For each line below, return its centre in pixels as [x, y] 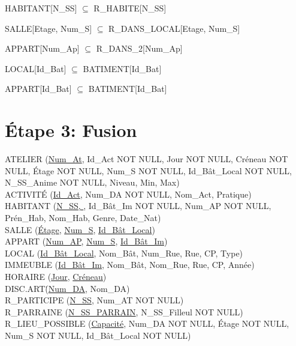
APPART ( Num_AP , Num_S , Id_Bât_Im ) [86, 241]
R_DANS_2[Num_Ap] [139, 48]
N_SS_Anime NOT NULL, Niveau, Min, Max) [92, 182]
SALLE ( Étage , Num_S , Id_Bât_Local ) [80, 229]
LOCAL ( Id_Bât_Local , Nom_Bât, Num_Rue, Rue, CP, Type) [124, 253]
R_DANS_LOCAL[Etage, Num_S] [174, 28]
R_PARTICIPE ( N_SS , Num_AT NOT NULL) [94, 300]
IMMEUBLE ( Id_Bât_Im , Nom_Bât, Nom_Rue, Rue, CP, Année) [130, 265]
